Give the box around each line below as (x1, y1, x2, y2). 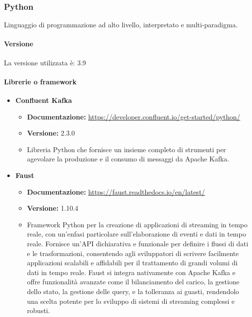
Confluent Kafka (15, 95, 72, 105)
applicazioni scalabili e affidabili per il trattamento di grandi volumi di (27, 258, 238, 268)
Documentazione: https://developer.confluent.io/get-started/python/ (27, 111, 240, 121)
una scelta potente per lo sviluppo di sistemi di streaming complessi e (27, 296, 235, 306)
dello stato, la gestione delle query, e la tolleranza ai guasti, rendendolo (27, 286, 239, 296)
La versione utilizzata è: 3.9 (4, 57, 86, 67)
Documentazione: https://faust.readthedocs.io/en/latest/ (27, 186, 205, 197)
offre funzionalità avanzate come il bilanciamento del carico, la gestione (27, 277, 239, 287)
